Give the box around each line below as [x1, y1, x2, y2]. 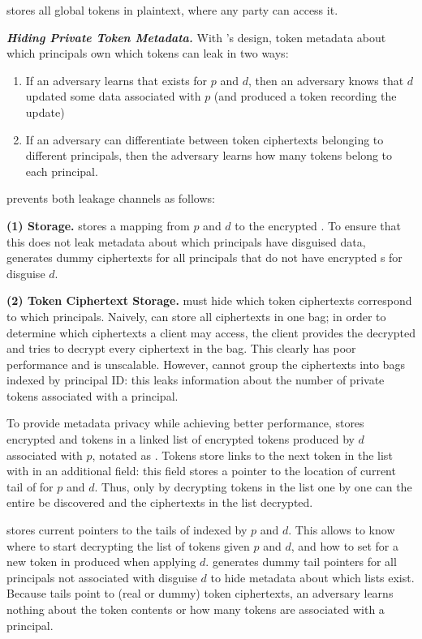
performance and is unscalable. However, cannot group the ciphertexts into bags [6, 355, 405, 372]
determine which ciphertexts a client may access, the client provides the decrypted [6, 324, 416, 341]
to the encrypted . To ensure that [235, 217, 401, 234]
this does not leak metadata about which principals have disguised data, [6, 233, 366, 250]
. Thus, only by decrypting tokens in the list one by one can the [94, 478, 412, 495]
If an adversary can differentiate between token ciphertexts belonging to [25, 131, 384, 148]
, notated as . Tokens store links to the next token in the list [92, 446, 393, 463]
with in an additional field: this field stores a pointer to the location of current [6, 462, 396, 479]
